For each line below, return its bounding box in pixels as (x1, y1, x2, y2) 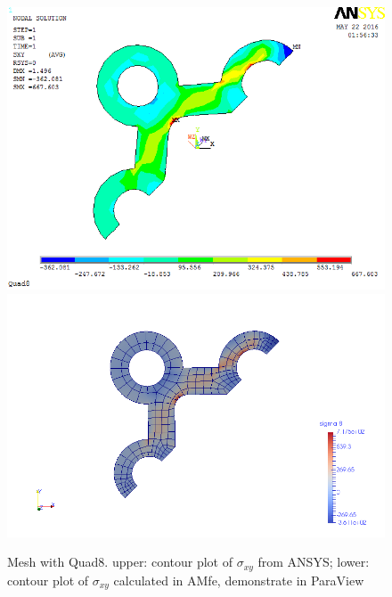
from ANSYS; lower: (257, 552, 370, 571)
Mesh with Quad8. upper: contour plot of (7, 552, 233, 571)
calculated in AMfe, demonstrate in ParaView (113, 570, 364, 589)
